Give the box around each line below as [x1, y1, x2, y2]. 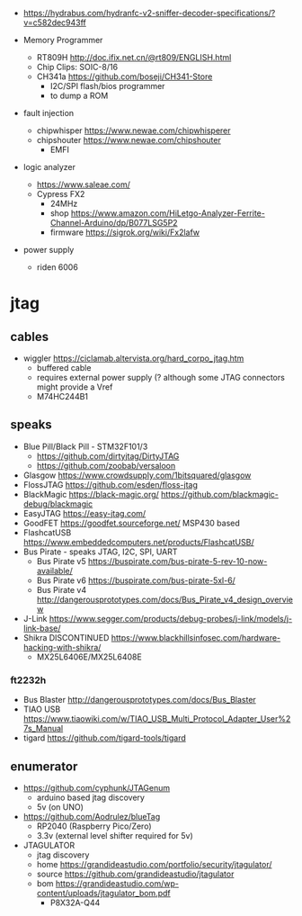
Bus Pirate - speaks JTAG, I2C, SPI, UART [22, 546, 178, 557]
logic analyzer [22, 162, 75, 172]
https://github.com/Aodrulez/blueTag [22, 811, 161, 822]
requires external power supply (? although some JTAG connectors [36, 373, 286, 382]
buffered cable [36, 363, 92, 373]
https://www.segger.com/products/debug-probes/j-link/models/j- [49, 613, 293, 624]
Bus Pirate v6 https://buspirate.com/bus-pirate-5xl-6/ [36, 575, 236, 586]
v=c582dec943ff [22, 17, 86, 28]
